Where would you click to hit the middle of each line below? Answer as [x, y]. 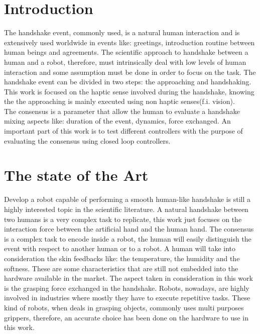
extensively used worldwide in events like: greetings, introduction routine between [129, 42]
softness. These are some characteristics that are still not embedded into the [121, 268]
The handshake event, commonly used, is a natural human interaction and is [122, 32]
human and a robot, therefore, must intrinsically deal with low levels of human [125, 62]
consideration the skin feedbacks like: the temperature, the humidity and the [122, 258]
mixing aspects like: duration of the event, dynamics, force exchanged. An [117, 121]
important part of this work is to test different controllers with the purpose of [123, 131]
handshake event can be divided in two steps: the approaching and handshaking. [128, 82]
